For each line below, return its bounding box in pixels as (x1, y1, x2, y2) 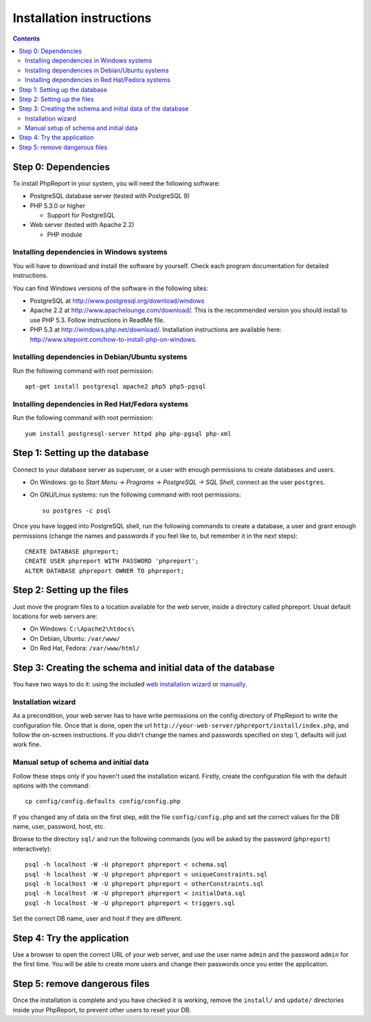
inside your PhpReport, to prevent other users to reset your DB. (12, 1005, 192, 1014)
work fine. (12, 740, 41, 749)
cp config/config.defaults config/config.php (25, 798, 181, 805)
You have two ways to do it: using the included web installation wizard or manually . (12, 680, 247, 688)
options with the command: (12, 781, 91, 790)
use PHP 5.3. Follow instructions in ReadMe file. (30, 316, 165, 324)
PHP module (47, 230, 82, 239)
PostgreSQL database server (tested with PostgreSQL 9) (30, 192, 190, 200)
